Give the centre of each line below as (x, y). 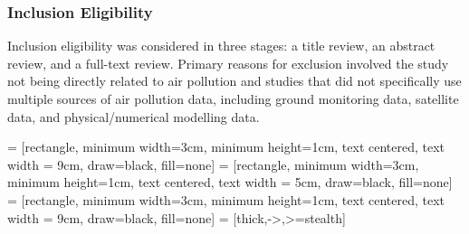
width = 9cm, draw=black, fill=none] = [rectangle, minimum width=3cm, (213, 164)
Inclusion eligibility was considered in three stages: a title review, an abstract (221, 46)
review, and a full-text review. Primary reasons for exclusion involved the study (228, 63)
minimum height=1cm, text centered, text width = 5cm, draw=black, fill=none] (230, 182)
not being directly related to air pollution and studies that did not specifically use (234, 81)
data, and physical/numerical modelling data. (134, 116)
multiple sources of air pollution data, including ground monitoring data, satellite (233, 98)
